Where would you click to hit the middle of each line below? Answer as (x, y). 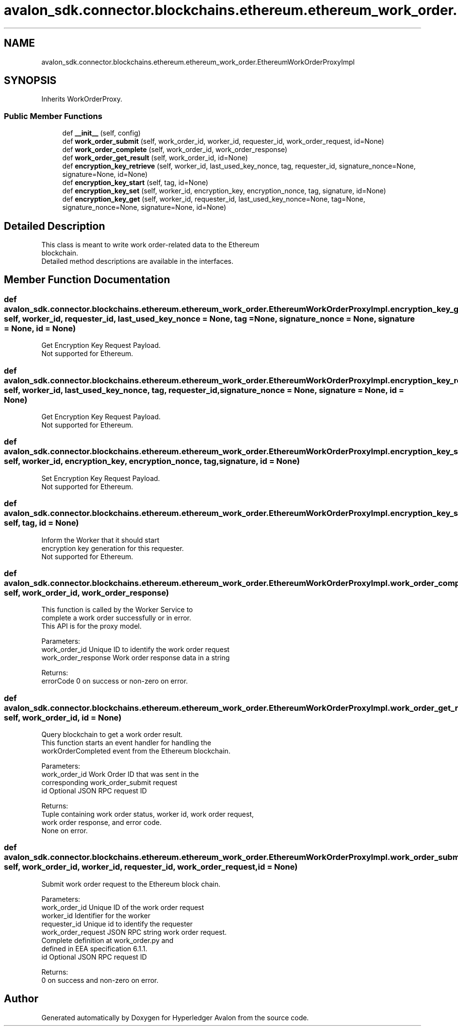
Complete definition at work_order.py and (107, 940)
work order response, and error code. (101, 822)
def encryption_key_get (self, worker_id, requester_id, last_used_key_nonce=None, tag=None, (214, 199)
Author (21, 999)
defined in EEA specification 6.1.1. (94, 948)
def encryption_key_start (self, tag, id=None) (135, 183)
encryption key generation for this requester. (113, 548)
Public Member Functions (53, 116)
